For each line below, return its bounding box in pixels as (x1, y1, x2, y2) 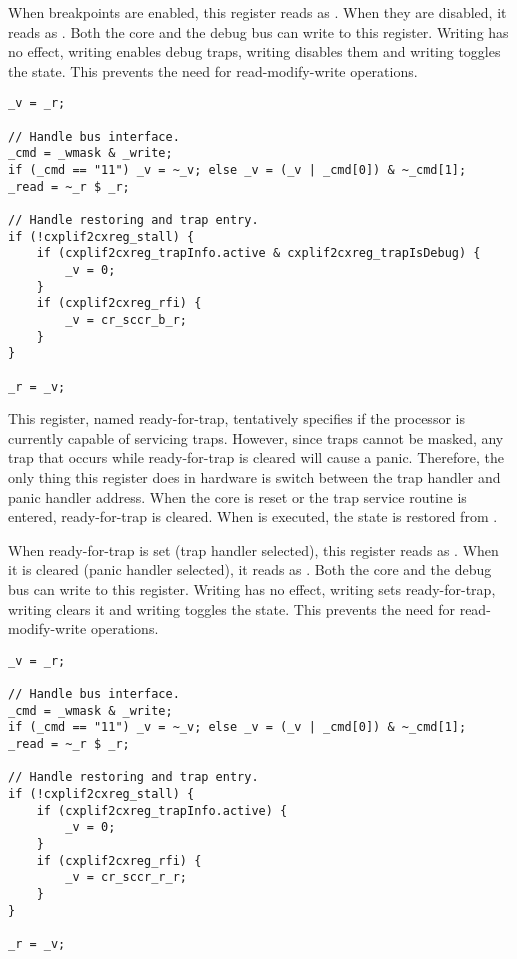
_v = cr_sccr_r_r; (65, 870, 187, 885)
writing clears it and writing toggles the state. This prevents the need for (8, 598, 456, 619)
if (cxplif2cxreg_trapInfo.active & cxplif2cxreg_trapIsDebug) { (36, 246, 481, 261)
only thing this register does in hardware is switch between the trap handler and (8, 466, 501, 487)
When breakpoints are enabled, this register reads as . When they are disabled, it (8, 2, 507, 22)
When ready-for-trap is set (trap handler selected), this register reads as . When (8, 539, 499, 560)
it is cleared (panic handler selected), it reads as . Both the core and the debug (8, 559, 492, 580)
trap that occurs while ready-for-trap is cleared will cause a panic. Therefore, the (8, 447, 504, 468)
